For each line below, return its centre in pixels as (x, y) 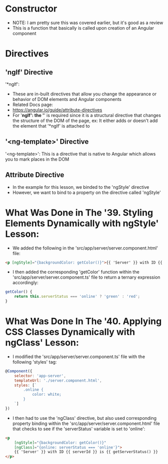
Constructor (31, 9)
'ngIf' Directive (29, 72)
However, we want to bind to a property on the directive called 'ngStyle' (87, 192)
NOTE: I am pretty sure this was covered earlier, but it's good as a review (88, 23)
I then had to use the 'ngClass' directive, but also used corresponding (85, 418)
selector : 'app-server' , (40, 376)
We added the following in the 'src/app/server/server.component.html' (85, 248)
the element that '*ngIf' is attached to (51, 126)
